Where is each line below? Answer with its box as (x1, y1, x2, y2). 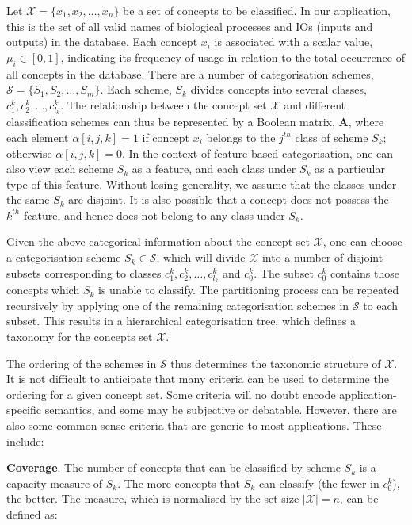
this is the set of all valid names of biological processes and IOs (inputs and (6, 17, 373, 34)
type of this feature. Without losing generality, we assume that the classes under (6, 175, 397, 192)
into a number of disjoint (261, 249, 383, 266)
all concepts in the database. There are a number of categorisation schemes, (6, 65, 374, 82)
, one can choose (322, 233, 402, 250)
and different (284, 96, 345, 113)
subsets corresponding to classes (6, 264, 162, 281)
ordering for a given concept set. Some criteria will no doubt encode (6, 385, 336, 402)
